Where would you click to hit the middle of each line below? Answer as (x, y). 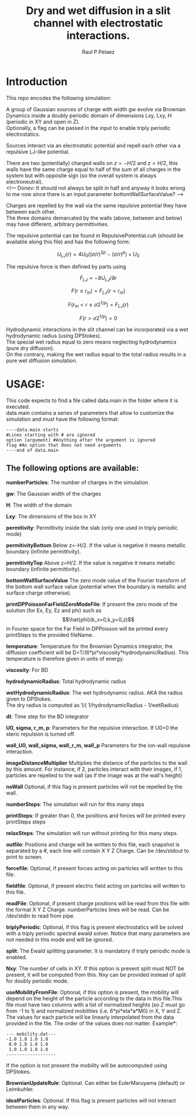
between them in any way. (38, 1107)
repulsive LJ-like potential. (38, 152)
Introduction (37, 82)
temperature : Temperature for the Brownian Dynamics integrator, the (89, 646)
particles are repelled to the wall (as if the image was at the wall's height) (94, 775)
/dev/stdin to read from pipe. (40, 916)
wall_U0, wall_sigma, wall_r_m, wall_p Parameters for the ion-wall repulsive (98, 745)
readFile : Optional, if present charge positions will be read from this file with (98, 903)
